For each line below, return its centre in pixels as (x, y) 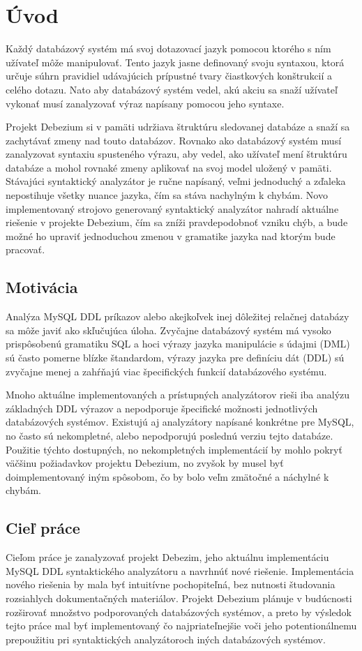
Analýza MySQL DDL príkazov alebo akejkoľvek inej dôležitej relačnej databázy (178, 316)
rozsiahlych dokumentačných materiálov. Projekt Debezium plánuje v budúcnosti (179, 598)
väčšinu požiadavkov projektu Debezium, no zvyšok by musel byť (145, 463)
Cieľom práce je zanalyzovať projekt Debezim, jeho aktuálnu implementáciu (167, 557)
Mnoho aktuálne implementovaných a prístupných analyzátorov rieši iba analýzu (178, 395)
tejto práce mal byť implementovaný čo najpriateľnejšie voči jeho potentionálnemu (181, 626)
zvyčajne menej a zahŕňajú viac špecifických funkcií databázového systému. (166, 371)
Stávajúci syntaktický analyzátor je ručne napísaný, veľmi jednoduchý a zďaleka (176, 181)
